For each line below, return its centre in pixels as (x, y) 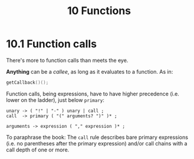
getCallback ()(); (27, 82)
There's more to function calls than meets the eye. (67, 60)
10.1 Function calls (52, 44)
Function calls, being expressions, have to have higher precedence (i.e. (93, 94)
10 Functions (99, 11)
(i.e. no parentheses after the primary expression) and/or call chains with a (97, 143)
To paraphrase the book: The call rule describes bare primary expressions (97, 137)
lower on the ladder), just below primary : (55, 100)
